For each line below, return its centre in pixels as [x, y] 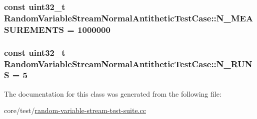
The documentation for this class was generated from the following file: [113, 93]
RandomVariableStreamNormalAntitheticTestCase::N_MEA [129, 18]
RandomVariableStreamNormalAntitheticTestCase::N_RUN [128, 63]
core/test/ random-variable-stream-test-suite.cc [75, 110]
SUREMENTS [34, 29]
